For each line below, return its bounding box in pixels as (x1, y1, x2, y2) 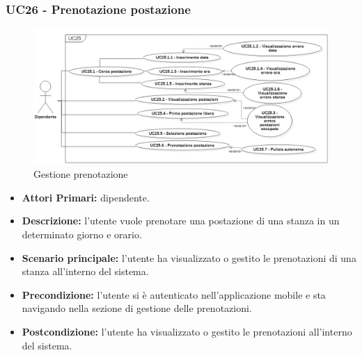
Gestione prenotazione (33, 167, 128, 181)
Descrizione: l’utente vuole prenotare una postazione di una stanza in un (22, 213, 340, 228)
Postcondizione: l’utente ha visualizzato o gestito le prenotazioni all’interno (22, 324, 352, 338)
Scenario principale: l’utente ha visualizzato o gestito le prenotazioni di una (22, 250, 356, 265)
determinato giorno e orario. (22, 227, 142, 242)
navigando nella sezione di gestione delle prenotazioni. (22, 301, 252, 315)
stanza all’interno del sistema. (22, 264, 149, 279)
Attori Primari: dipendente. (22, 190, 150, 204)
